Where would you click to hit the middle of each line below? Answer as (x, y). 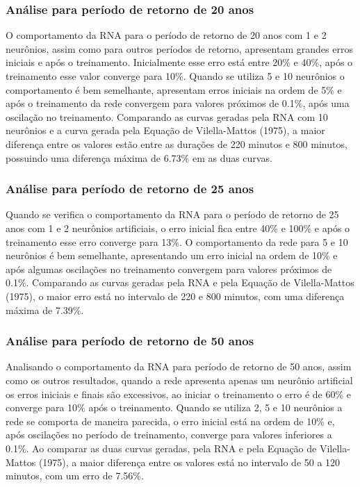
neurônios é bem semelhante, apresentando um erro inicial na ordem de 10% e (172, 255)
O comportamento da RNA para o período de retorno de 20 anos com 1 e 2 (166, 35)
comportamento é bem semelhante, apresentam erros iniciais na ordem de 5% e (174, 89)
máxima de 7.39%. (45, 309)
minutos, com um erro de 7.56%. (75, 476)
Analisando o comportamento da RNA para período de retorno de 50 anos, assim (179, 366)
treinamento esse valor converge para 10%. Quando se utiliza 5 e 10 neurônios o (175, 76)
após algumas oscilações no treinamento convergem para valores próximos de (169, 269)
